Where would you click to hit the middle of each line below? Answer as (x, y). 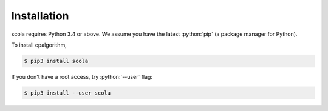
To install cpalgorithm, (39, 45)
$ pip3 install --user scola (67, 93)
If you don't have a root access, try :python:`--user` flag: (82, 76)
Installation (40, 16)
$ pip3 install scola (56, 61)
